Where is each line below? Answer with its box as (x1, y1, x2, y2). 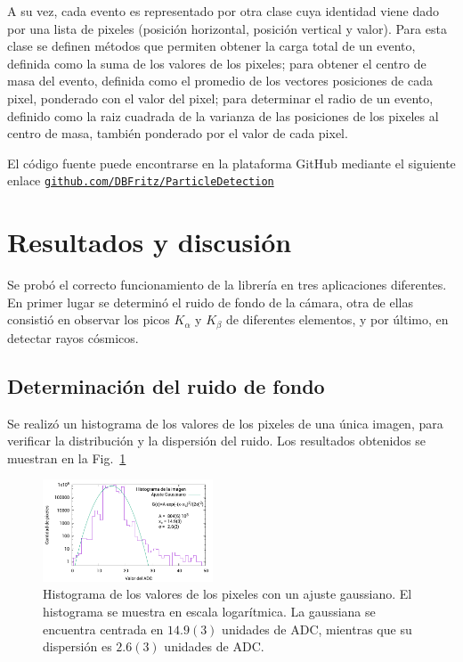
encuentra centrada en (43, 619, 164, 638)
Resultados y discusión (7, 224, 292, 260)
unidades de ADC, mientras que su (222, 619, 412, 638)
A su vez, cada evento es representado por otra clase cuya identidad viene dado (7, 2, 439, 20)
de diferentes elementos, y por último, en (226, 310, 449, 329)
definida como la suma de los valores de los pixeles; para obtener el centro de (7, 53, 426, 72)
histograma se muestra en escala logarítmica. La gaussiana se (43, 602, 376, 620)
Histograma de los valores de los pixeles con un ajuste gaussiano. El (43, 584, 412, 603)
